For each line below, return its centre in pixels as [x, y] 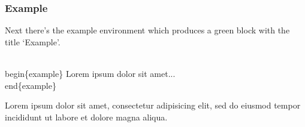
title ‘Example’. [33, 41]
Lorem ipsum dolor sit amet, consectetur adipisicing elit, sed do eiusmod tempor [153, 105]
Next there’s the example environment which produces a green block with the [147, 30]
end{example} [31, 85]
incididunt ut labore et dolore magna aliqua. [86, 117]
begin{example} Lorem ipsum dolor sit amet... [90, 73]
